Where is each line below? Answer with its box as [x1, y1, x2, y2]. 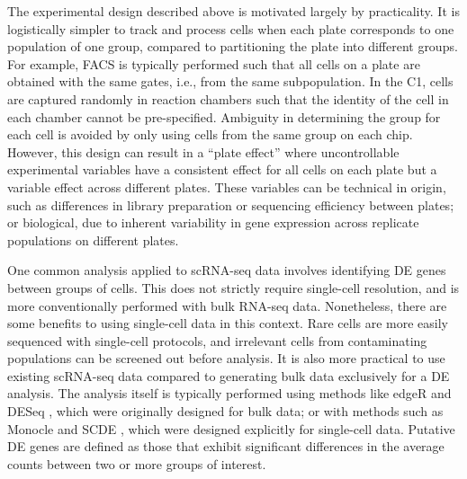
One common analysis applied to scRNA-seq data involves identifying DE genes [7, 261, 446, 279]
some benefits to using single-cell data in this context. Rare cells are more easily [7, 314, 448, 333]
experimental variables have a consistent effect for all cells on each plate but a [7, 160, 437, 179]
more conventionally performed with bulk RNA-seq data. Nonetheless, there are [7, 296, 447, 315]
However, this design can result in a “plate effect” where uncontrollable [7, 142, 400, 161]
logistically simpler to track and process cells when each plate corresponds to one [7, 19, 454, 38]
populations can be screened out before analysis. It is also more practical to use [7, 349, 445, 368]
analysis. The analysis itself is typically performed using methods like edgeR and [7, 384, 452, 403]
